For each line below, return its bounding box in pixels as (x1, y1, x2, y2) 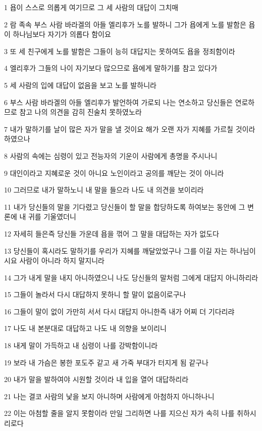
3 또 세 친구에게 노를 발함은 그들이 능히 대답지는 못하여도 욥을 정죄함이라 (4, 45, 235, 56)
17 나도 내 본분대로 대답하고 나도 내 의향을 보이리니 (4, 323, 167, 333)
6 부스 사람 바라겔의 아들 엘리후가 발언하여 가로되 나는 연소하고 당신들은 (4, 97, 233, 107)
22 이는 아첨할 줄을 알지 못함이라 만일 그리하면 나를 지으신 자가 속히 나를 (4, 408, 235, 418)
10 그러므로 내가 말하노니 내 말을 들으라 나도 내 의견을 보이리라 (4, 184, 204, 195)
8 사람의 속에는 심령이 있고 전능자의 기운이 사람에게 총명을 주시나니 (4, 150, 218, 161)
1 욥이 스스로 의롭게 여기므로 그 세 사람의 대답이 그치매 (4, 2, 179, 12)
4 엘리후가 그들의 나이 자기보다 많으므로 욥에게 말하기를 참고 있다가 (4, 63, 218, 73)
